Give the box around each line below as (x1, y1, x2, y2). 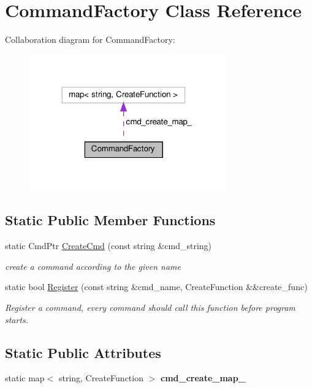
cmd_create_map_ (160, 371, 246, 384)
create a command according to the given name (5, 259, 181, 272)
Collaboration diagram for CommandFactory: (5, 33, 175, 46)
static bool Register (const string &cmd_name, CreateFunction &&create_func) (5, 280, 308, 293)
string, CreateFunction (58, 371, 143, 384)
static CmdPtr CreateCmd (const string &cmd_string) (5, 239, 212, 252)
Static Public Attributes (5, 343, 161, 362)
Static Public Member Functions (5, 211, 216, 229)
